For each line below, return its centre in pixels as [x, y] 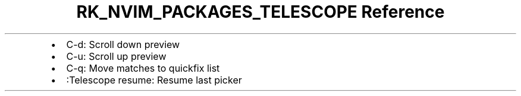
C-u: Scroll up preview [116, 56]
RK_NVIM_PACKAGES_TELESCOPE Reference [260, 12]
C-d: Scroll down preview [123, 44]
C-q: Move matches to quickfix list [143, 68]
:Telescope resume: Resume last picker [154, 80]
